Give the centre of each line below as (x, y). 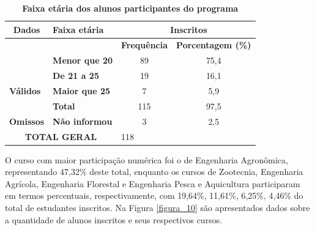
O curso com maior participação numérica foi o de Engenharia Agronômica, (146, 159)
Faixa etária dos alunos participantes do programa (130, 8)
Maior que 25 (82, 90)
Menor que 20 (83, 60)
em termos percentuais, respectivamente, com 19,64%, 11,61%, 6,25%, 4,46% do (154, 195)
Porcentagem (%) (214, 45)
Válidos (25, 90)
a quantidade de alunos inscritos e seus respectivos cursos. (114, 219)
